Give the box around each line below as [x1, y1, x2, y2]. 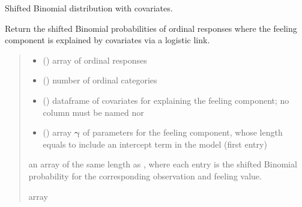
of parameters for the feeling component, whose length [82, 126, 283, 139]
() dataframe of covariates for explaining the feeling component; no [43, 94, 289, 106]
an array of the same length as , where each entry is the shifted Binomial [28, 158, 297, 170]
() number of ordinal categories [43, 74, 157, 86]
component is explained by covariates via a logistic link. [5, 34, 210, 46]
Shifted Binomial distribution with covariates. [5, 2, 173, 14]
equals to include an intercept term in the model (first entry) [43, 137, 267, 150]
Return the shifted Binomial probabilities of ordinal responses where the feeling [5, 22, 297, 34]
